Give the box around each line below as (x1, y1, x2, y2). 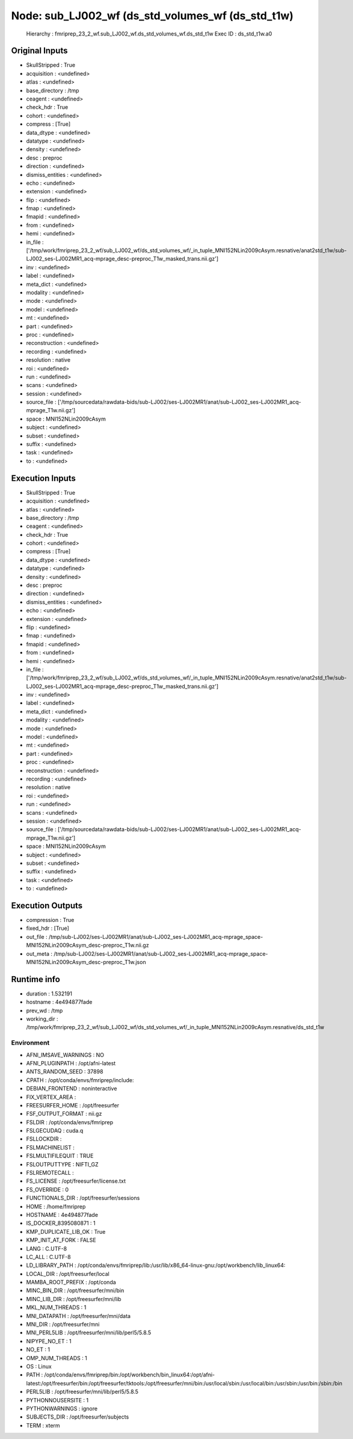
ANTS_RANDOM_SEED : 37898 (26, 1068, 103, 1075)
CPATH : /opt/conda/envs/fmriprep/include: (26, 1076, 134, 1083)
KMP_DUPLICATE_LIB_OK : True (26, 1228, 106, 1235)
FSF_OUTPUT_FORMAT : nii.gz (26, 1110, 102, 1118)
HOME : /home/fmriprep (26, 1202, 86, 1210)
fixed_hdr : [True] (26, 924, 69, 932)
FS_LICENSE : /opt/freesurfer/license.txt (26, 1177, 126, 1185)
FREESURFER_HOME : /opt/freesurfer (26, 1101, 120, 1109)
